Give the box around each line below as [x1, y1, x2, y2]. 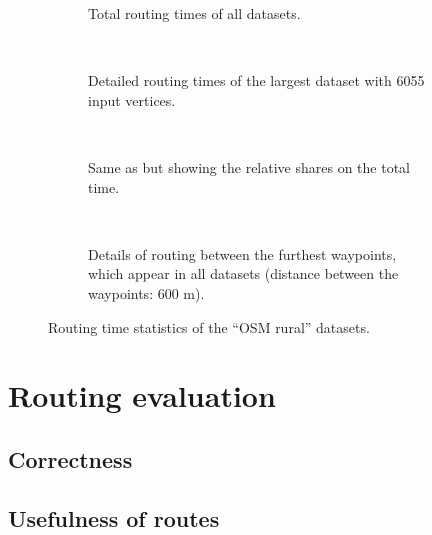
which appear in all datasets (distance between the [88, 263, 399, 284]
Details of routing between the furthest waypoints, [88, 243, 397, 264]
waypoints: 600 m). [88, 282, 205, 303]
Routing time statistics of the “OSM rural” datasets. [48, 316, 370, 337]
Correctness [8, 443, 133, 474]
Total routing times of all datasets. [88, 3, 301, 23]
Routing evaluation [8, 375, 276, 416]
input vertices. [88, 89, 176, 110]
